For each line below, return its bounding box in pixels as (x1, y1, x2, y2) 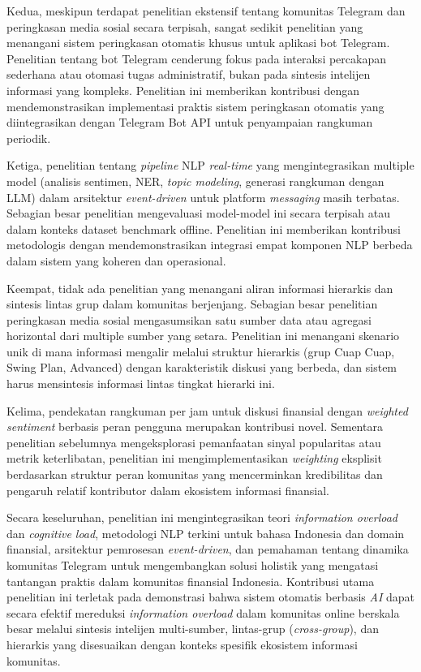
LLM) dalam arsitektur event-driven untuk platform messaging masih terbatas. (6, 188, 400, 205)
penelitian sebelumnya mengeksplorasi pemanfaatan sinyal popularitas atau (6, 433, 381, 450)
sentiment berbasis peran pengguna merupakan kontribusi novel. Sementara (6, 418, 383, 435)
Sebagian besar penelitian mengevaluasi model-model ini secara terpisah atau (6, 205, 390, 222)
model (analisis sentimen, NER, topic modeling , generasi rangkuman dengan (6, 172, 384, 189)
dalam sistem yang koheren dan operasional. (6, 252, 226, 269)
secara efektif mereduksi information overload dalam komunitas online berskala (6, 604, 400, 621)
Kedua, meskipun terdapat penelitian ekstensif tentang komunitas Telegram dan (6, 2, 406, 19)
